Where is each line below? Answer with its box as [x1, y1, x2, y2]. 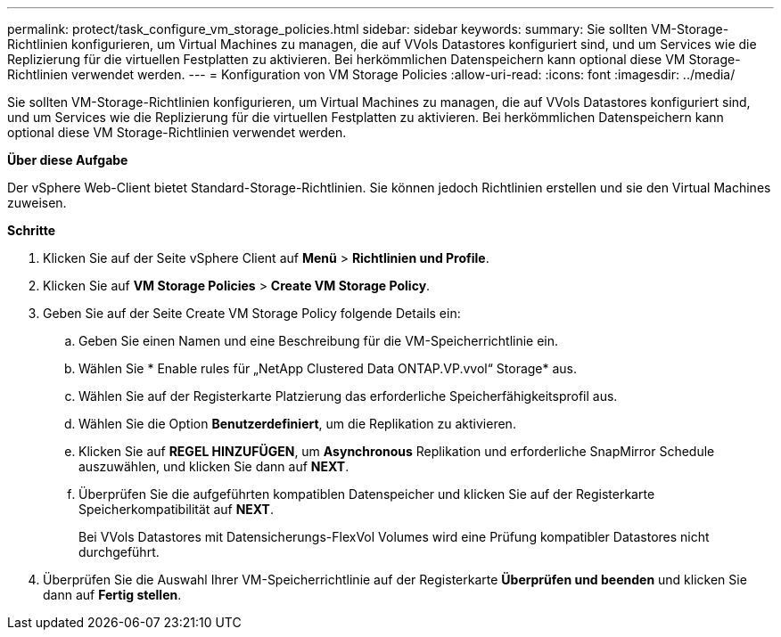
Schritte [7, 223, 55, 238]
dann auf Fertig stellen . [43, 587, 182, 602]
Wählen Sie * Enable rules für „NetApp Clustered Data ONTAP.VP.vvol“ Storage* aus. [78, 361, 578, 376]
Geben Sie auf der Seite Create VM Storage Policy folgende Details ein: [43, 306, 461, 321]
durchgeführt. [78, 544, 160, 559]
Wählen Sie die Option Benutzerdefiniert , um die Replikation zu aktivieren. [78, 416, 516, 431]
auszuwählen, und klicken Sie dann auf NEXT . [78, 459, 349, 474]
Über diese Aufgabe [7, 152, 128, 167]
